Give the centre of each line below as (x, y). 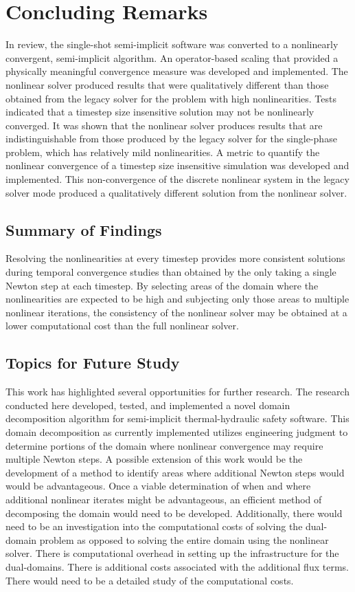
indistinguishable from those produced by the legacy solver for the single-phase (171, 139)
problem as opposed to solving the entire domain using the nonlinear (184, 539)
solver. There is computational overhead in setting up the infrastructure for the (172, 553)
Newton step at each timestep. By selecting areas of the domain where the (162, 285)
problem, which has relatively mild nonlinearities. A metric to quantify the (163, 152)
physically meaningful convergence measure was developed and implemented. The (177, 71)
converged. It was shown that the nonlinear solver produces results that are (164, 125)
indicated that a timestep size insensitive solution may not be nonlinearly (160, 112)
